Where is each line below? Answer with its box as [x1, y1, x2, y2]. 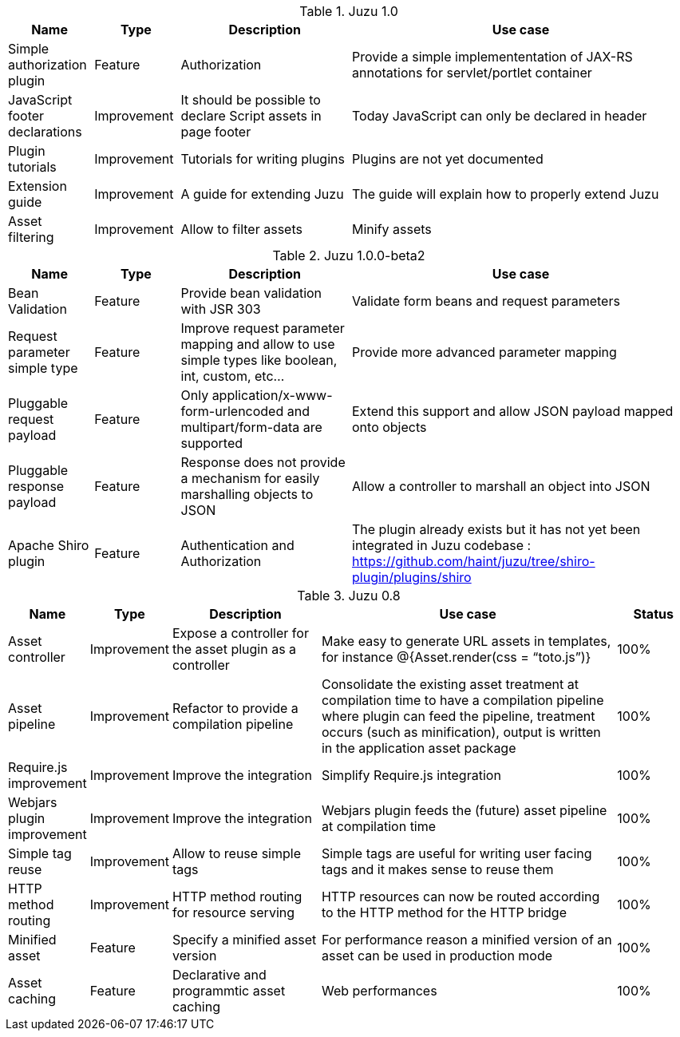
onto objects [352, 419, 427, 435]
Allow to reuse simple [172, 845, 301, 861]
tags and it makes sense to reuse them [321, 861, 554, 877]
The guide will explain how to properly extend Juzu [352, 186, 659, 202]
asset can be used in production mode [321, 948, 553, 964]
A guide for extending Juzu [180, 186, 344, 202]
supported [180, 435, 243, 451]
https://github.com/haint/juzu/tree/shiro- [352, 553, 595, 569]
